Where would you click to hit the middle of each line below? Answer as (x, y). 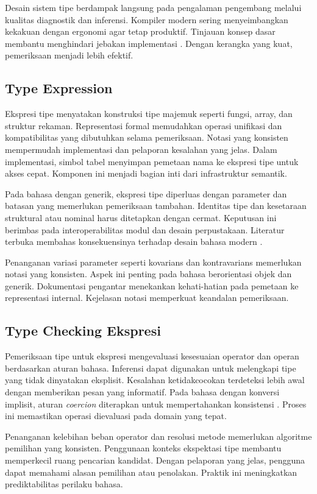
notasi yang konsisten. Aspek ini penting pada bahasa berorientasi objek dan (148, 274)
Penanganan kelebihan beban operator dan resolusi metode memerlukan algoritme (158, 436)
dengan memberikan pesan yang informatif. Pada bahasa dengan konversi (142, 392)
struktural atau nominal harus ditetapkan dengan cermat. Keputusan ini (141, 217)
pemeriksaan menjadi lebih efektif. (69, 55)
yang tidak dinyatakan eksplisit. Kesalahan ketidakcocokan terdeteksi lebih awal (155, 380)
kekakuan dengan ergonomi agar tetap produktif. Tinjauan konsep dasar (140, 31)
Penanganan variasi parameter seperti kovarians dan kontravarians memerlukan (153, 262)
